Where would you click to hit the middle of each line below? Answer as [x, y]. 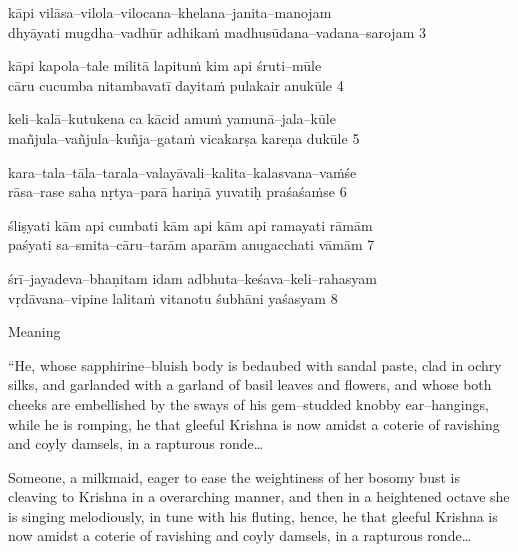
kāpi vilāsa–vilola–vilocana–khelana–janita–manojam [170, 12]
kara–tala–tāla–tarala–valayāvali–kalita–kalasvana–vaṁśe [182, 171]
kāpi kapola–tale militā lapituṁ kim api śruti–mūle [165, 65]
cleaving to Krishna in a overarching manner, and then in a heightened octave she [259, 496]
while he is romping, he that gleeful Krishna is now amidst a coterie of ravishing [254, 423]
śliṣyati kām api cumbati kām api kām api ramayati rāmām [190, 224]
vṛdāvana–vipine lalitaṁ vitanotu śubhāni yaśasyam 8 [173, 297]
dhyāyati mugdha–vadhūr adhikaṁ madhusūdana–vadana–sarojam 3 [217, 31]
